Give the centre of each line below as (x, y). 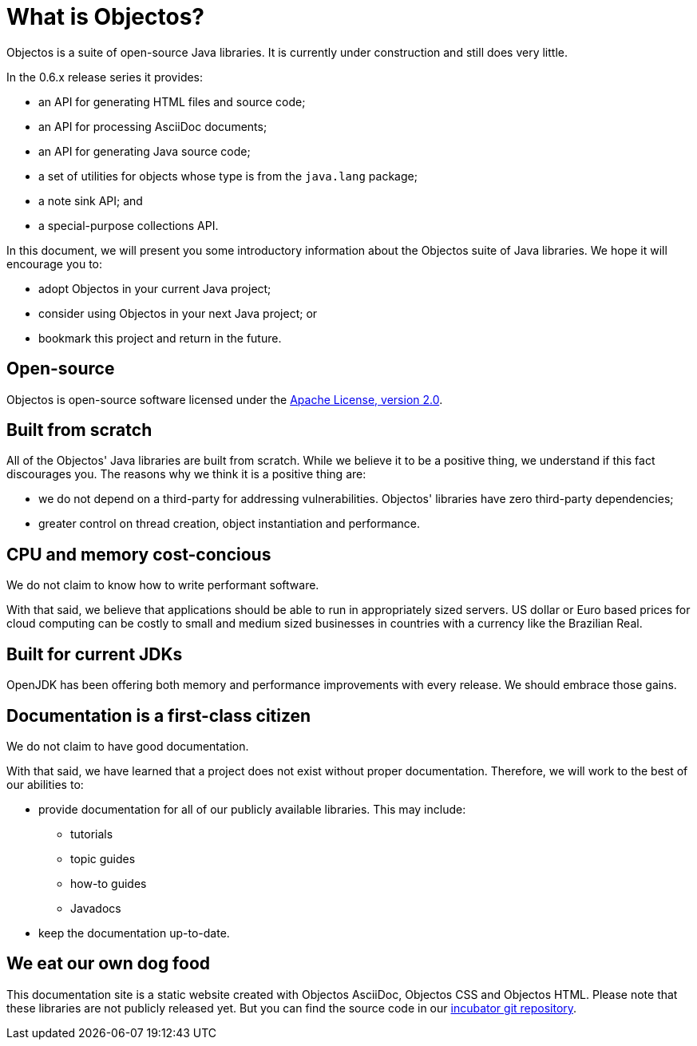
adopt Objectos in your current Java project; (155, 288)
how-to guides (109, 883)
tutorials (92, 834)
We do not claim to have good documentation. (128, 746)
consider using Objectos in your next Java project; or (178, 313)
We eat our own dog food (109, 964)
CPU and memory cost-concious (139, 554)
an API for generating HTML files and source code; (172, 101)
